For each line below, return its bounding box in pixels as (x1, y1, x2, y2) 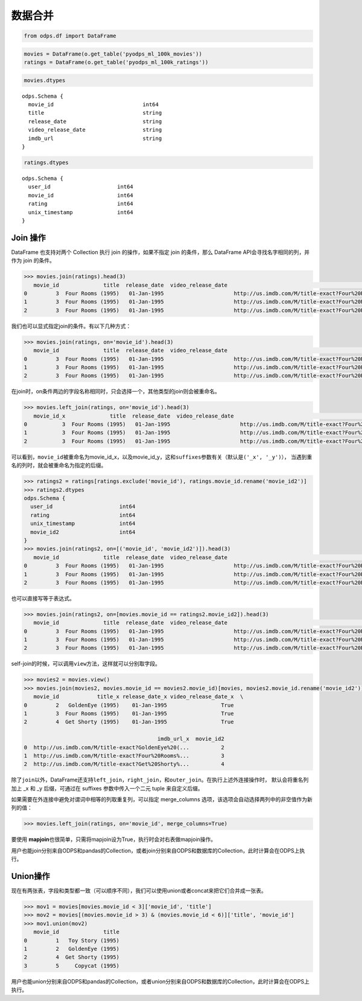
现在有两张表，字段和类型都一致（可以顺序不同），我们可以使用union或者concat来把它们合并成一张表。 (11, 887, 267, 894)
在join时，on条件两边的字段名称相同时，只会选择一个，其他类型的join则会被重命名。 (11, 388, 220, 395)
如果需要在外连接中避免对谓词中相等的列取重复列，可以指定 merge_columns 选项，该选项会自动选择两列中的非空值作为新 (11, 796, 313, 803)
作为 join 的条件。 (11, 257, 56, 264)
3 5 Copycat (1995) (24, 962, 120, 969)
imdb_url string (28, 135, 162, 142)
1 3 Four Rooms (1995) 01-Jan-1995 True (24, 710, 234, 717)
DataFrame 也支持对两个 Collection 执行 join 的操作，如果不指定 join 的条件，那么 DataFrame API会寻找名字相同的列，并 (11, 248, 310, 256)
